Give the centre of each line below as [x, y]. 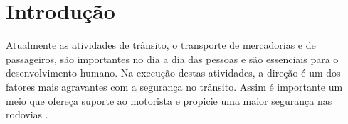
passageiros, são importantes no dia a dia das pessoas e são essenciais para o [172, 58]
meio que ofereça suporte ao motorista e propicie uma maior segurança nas [169, 100]
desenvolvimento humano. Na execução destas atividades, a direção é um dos [173, 73]
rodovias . [27, 114]
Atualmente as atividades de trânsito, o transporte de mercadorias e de [161, 45]
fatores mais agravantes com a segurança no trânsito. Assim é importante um [174, 86]
